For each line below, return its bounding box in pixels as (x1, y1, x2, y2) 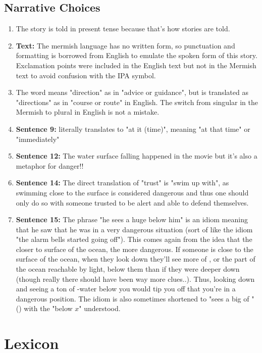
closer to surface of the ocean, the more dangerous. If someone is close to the (16, 243, 253, 254)
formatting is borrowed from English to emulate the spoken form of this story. (16, 50, 257, 61)
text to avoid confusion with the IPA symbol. (16, 70, 156, 80)
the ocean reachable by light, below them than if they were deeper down (16, 264, 240, 274)
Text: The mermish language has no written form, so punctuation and (16, 40, 235, 51)
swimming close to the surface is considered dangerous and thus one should (16, 187, 249, 197)
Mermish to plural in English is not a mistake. (16, 107, 160, 117)
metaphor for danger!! (16, 160, 84, 171)
